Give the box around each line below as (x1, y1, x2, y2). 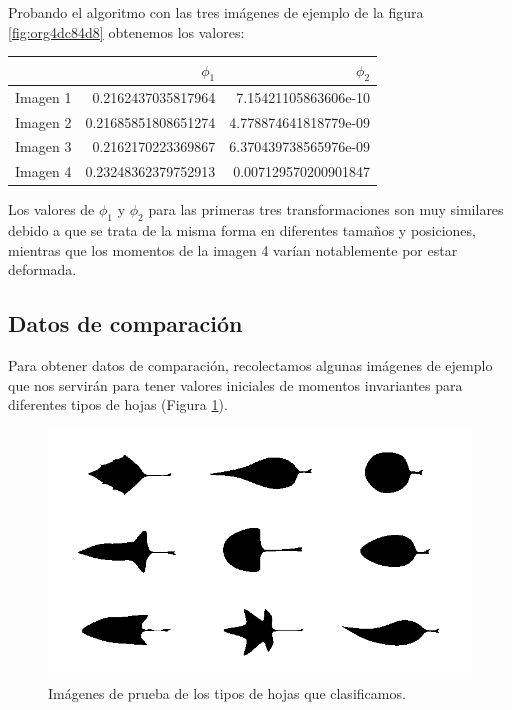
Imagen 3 (15, 136, 72, 157)
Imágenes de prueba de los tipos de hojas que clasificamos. (48, 682, 406, 703)
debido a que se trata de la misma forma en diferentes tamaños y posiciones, (8, 220, 476, 241)
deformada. (8, 259, 77, 280)
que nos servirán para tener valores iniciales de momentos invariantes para (8, 374, 463, 395)
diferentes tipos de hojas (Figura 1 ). (8, 394, 228, 415)
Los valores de (8, 199, 95, 220)
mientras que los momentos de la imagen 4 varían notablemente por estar (8, 239, 458, 260)
